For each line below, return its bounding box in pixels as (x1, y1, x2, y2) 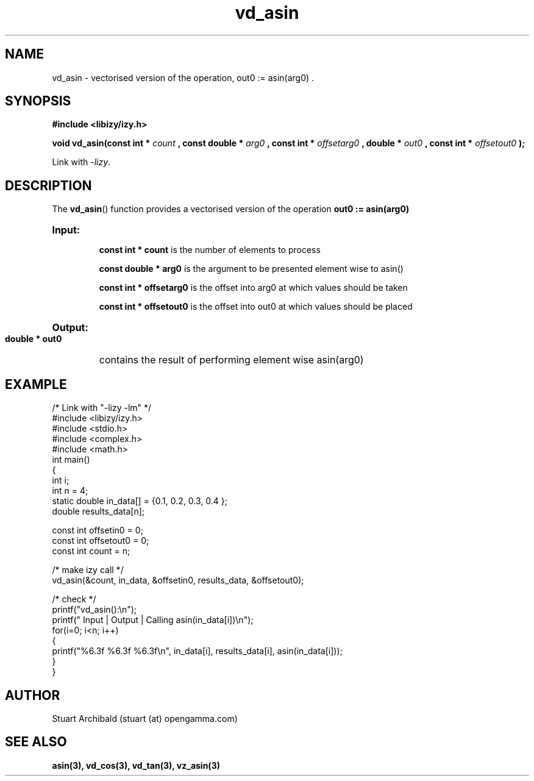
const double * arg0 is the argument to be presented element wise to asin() (99, 263, 404, 274)
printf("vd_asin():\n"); (52, 604, 137, 615)
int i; (52, 475, 69, 486)
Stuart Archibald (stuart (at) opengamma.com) (52, 713, 238, 724)
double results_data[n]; (52, 506, 145, 517)
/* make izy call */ (52, 565, 124, 576)
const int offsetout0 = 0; (52, 535, 149, 546)
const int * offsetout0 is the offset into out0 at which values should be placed (99, 301, 413, 312)
